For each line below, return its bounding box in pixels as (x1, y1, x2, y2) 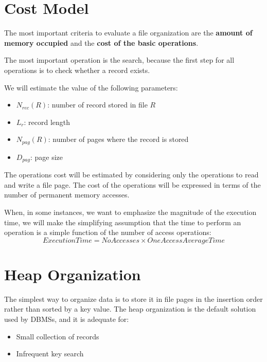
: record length (24, 116, 70, 127)
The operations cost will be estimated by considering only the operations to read (4, 169, 259, 180)
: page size (30, 151, 63, 162)
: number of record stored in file (47, 99, 148, 110)
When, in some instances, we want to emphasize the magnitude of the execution (4, 206, 257, 217)
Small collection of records (16, 331, 99, 341)
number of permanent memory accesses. (4, 189, 130, 200)
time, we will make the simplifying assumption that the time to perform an (4, 216, 241, 227)
